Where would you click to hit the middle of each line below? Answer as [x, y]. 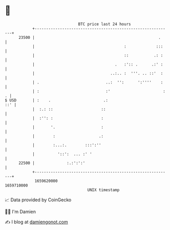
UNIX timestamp [103, 190]
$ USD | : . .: [57, 100]
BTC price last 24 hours [104, 24]
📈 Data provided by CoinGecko [38, 200]
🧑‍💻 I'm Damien [20, 212]
